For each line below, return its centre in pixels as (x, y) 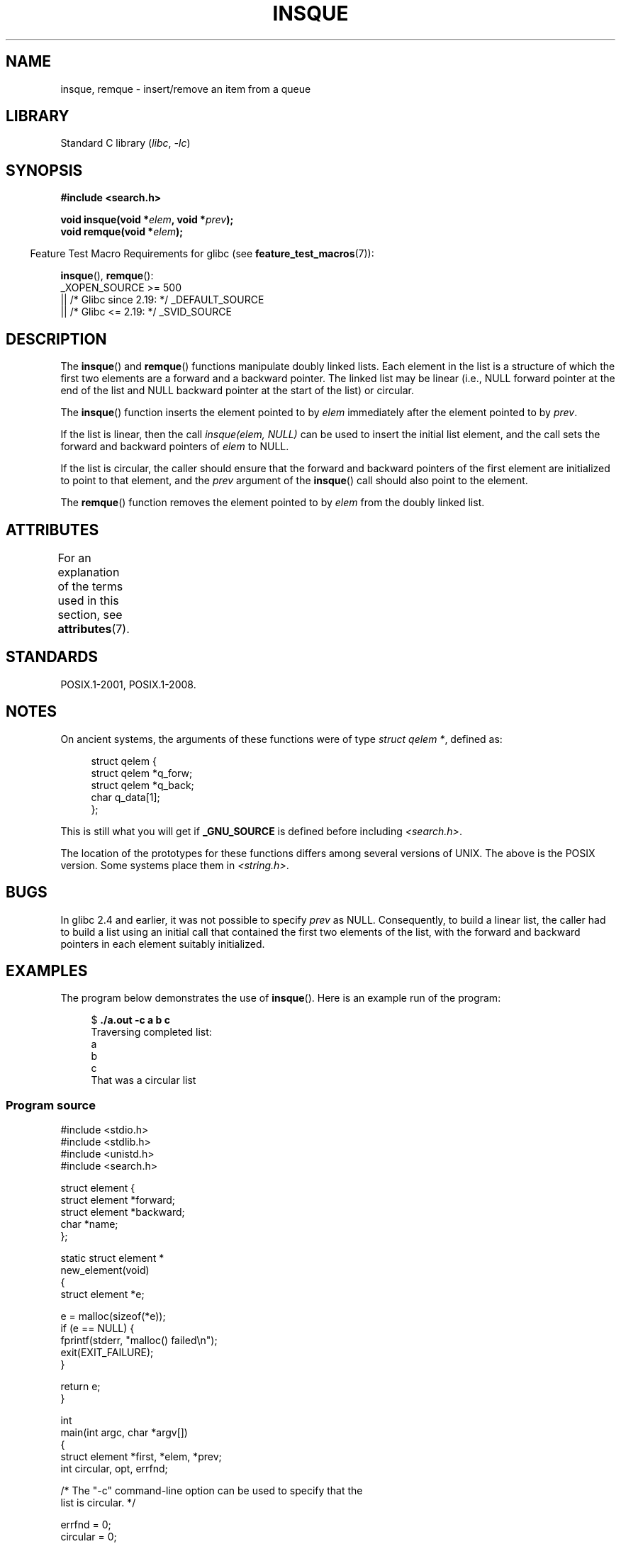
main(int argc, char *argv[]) (124, 1433)
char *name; (89, 1224)
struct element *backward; (123, 1212)
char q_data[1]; (125, 797)
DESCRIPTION (56, 339)
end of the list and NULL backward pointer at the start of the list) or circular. (237, 391)
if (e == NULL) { (97, 1328)
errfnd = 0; (86, 1525)
